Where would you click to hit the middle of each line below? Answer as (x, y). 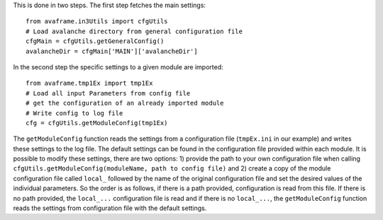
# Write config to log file (74, 113)
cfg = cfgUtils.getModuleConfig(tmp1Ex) (97, 123)
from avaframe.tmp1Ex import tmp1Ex (89, 83)
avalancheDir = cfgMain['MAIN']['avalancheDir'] (112, 51)
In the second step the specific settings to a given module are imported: (118, 66)
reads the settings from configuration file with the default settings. (110, 208)
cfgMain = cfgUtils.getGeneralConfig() (95, 41)
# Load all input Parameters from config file (108, 93)
